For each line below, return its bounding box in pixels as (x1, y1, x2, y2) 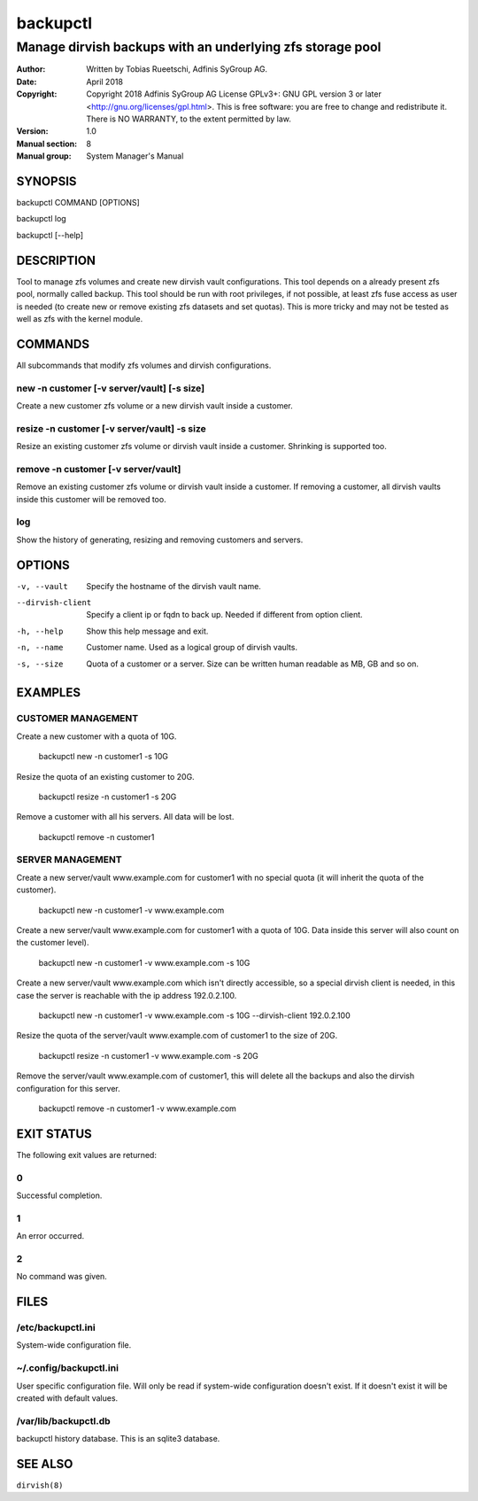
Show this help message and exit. (86, 626, 209, 636)
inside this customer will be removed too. (16, 494, 167, 504)
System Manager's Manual (86, 151, 184, 161)
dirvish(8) (16, 1481, 64, 1490)
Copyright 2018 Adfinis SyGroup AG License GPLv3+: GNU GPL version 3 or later (86, 89, 382, 99)
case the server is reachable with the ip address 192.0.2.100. (16, 990, 237, 1000)
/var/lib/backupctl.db (16, 1414, 111, 1427)
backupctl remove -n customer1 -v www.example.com (38, 1103, 236, 1114)
